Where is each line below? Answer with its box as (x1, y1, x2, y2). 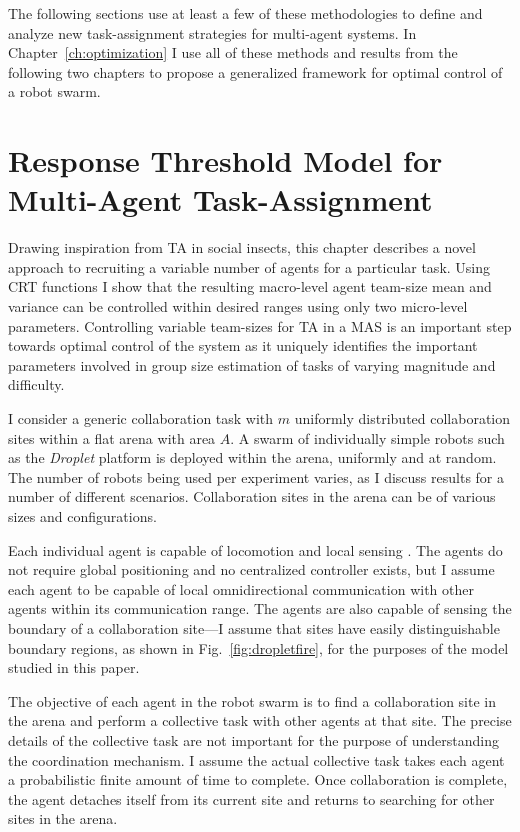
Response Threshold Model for (8, 140, 443, 181)
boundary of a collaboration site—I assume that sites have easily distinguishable (8, 617, 500, 638)
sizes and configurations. (8, 506, 157, 526)
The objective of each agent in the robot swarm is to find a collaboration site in (8, 690, 496, 711)
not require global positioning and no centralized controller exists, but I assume (8, 559, 495, 580)
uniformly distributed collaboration (294, 408, 511, 429)
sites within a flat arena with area (8, 427, 216, 448)
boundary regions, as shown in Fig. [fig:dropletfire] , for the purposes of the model (8, 637, 509, 658)
